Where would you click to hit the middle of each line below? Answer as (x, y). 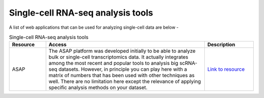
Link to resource (226, 69)
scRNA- (188, 63)
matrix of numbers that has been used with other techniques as (122, 76)
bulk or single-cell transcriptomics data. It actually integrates (118, 57)
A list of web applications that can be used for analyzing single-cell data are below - (94, 27)
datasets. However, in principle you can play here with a (123, 69)
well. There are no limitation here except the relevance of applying (125, 81)
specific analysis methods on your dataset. (98, 88)
